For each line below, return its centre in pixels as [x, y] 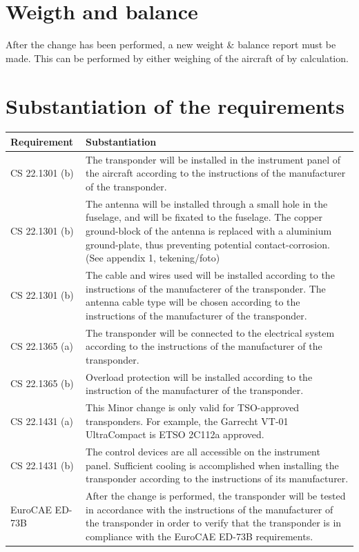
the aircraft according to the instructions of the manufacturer [216, 173]
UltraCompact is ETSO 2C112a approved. [175, 434]
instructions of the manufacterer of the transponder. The [206, 288]
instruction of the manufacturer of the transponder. [195, 390]
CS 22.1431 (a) [42, 421]
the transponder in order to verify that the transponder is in [214, 523]
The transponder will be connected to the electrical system [210, 332]
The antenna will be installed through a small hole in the [207, 203]
